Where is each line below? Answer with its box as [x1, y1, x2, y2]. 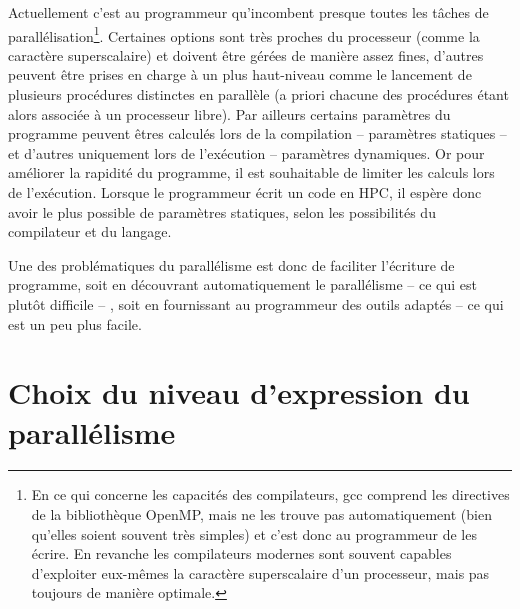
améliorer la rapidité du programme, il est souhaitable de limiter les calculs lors [8, 162, 495, 183]
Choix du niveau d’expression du [8, 372, 470, 413]
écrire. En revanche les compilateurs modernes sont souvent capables [31, 543, 452, 564]
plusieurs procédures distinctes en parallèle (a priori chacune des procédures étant [8, 84, 509, 105]
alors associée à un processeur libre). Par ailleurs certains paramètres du [8, 103, 451, 124]
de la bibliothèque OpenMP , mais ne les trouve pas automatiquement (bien [31, 504, 492, 525]
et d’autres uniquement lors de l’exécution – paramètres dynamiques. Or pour [8, 142, 485, 163]
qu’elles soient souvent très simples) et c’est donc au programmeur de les [31, 523, 477, 544]
